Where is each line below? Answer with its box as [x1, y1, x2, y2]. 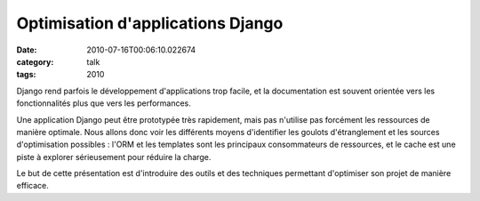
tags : [16, 69, 36, 80]
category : [16, 56, 54, 67]
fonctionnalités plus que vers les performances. [16, 98, 191, 109]
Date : [16, 44, 37, 55]
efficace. [16, 181, 49, 191]
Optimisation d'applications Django [16, 13, 284, 33]
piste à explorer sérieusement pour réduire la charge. [16, 151, 212, 162]
